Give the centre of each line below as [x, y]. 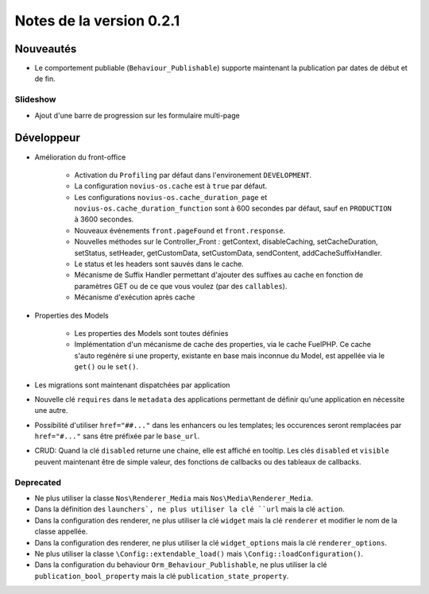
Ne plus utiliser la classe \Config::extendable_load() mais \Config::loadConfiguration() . [199, 553]
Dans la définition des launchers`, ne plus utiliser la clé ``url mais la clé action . [190, 509]
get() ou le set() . [106, 367]
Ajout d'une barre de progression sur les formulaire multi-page [137, 115]
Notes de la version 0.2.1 [97, 21]
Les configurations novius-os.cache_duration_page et [171, 197]
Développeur [48, 138]
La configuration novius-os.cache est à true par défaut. [171, 186]
